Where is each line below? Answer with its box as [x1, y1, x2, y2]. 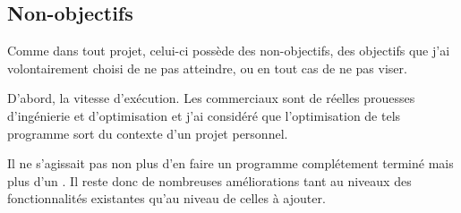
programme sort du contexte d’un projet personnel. [7, 124, 288, 142]
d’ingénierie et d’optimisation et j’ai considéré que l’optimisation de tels [7, 106, 401, 124]
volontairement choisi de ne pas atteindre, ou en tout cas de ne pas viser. [7, 58, 407, 77]
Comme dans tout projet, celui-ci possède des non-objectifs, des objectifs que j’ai [7, 41, 450, 60]
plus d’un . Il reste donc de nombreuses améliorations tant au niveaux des [7, 171, 412, 190]
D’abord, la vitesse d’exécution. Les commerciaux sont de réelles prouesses [7, 89, 415, 107]
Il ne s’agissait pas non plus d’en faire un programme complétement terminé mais [7, 154, 454, 173]
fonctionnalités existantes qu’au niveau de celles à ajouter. [7, 189, 326, 208]
